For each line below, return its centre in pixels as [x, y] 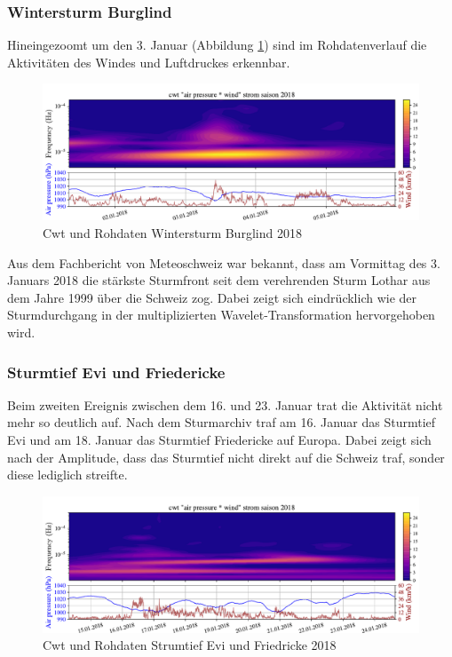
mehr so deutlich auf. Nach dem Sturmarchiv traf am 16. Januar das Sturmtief [222, 422]
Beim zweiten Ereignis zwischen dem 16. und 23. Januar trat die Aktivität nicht [225, 404]
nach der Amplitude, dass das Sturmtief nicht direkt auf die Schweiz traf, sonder [226, 457]
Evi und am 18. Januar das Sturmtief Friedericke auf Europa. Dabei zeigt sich [219, 439]
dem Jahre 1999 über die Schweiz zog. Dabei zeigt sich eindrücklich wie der [212, 297]
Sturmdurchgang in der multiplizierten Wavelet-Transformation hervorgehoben [221, 315]
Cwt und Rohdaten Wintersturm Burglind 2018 [172, 233]
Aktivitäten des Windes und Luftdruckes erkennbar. [149, 62]
